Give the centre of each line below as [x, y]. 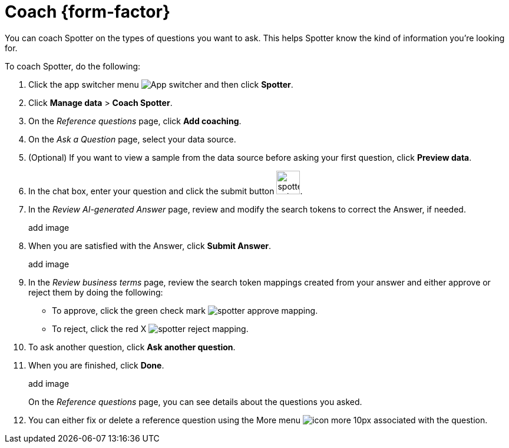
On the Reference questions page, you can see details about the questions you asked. [195, 401]
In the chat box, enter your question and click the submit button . [166, 191]
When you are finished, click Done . [96, 365]
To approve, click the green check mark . [185, 310]
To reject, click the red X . [150, 328]
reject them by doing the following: [96, 292]
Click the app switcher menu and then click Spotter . [161, 84]
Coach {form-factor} [88, 12]
